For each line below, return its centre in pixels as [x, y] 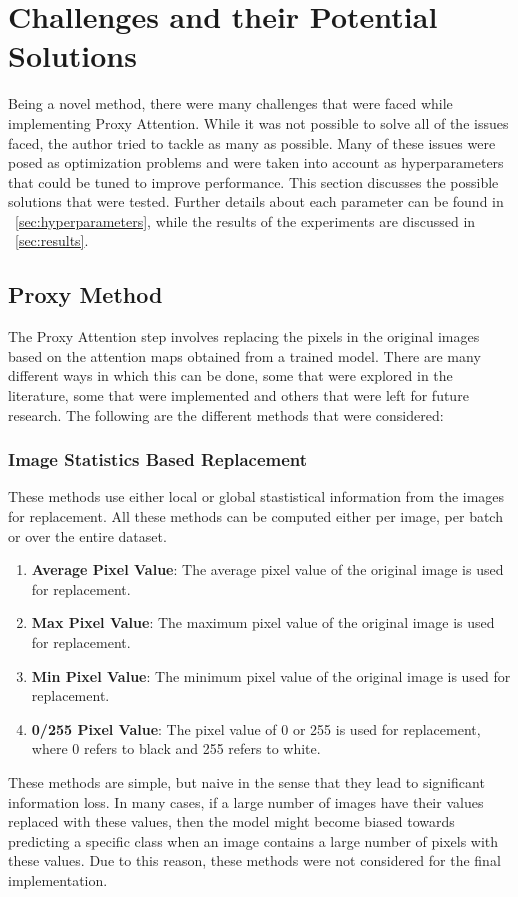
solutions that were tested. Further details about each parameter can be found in [256, 201]
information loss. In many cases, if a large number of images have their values [246, 801]
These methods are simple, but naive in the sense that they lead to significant [246, 781]
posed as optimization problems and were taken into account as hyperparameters [256, 162]
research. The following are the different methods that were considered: [226, 414]
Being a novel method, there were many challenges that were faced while [230, 103]
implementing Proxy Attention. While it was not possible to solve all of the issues [258, 122]
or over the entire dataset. [87, 535]
